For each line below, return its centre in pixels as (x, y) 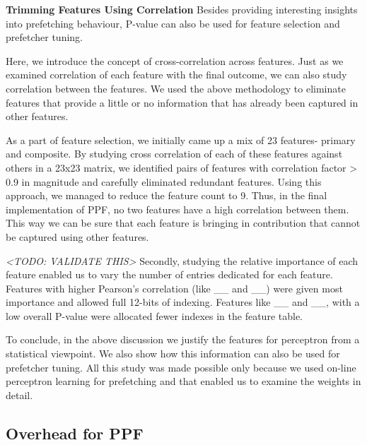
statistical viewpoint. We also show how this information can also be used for (173, 354)
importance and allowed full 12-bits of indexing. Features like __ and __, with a (183, 302)
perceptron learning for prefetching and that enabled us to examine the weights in (183, 381)
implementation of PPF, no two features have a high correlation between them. (177, 209)
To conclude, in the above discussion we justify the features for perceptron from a (183, 339)
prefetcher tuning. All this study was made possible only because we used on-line (181, 367)
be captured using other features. (77, 236)
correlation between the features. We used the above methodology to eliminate (176, 88)
